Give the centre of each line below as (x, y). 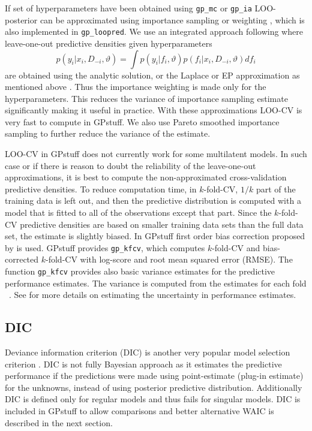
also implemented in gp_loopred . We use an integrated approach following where (154, 31)
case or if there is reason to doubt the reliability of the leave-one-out (130, 165)
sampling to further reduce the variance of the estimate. (108, 133)
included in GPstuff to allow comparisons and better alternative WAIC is (139, 411)
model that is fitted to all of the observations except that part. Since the (138, 213)
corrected (22, 259)
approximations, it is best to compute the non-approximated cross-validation (146, 177)
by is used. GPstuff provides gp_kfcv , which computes (105, 247)
